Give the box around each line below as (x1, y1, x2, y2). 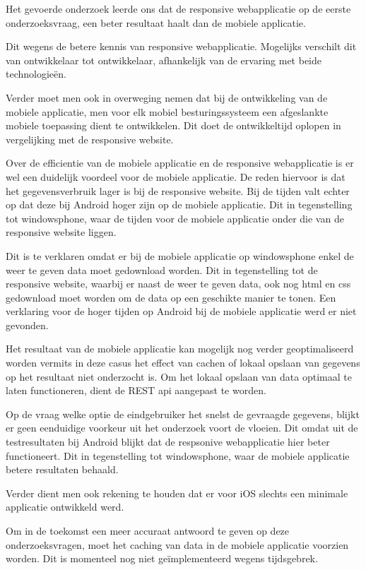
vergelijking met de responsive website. (6, 131, 174, 146)
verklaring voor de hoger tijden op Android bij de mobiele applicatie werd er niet (6, 304, 357, 319)
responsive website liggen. (6, 225, 117, 239)
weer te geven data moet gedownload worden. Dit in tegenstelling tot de (6, 262, 318, 277)
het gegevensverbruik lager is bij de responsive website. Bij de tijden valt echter (6, 183, 350, 198)
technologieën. (6, 66, 66, 81)
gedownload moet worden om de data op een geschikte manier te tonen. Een (6, 290, 336, 304)
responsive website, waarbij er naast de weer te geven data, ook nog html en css (6, 276, 351, 291)
